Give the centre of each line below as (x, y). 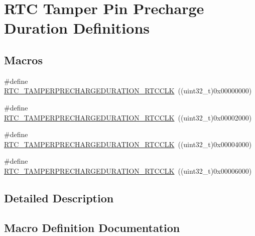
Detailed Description (59, 198)
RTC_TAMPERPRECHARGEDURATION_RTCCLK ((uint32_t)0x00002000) (128, 117)
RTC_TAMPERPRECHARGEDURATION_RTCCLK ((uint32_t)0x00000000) (128, 91)
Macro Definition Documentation (92, 227)
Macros (23, 60)
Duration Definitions (77, 28)
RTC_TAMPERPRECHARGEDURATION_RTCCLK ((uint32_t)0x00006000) (128, 170)
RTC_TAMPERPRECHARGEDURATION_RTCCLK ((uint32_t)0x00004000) (128, 144)
